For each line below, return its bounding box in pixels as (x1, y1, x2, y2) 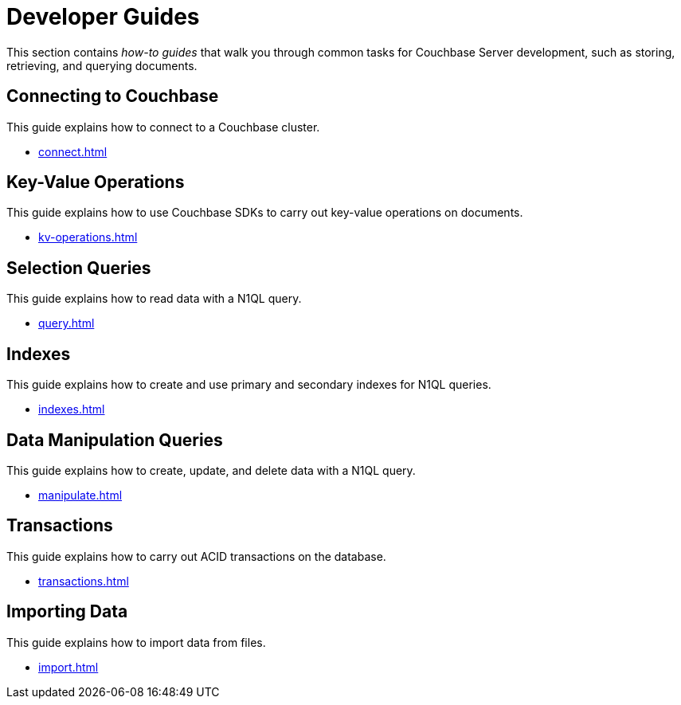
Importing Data (6, 601, 128, 622)
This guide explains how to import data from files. (6, 635, 266, 649)
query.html (38, 316, 95, 331)
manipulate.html (38, 488, 123, 502)
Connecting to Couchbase (6, 86, 219, 107)
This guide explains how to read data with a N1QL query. (6, 292, 302, 306)
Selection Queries (6, 257, 151, 278)
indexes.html (38, 402, 105, 417)
